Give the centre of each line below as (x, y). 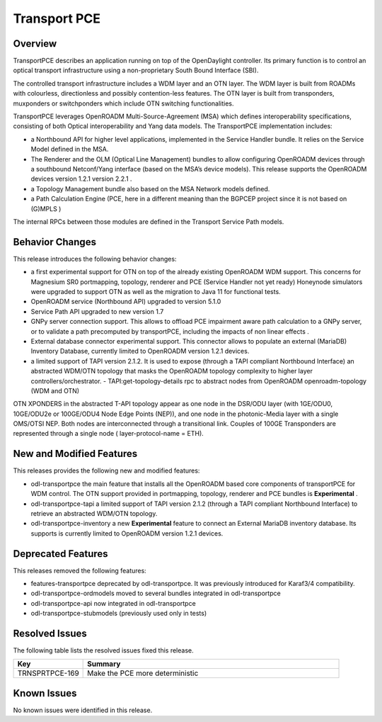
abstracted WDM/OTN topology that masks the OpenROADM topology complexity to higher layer (172, 371)
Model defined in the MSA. (70, 150)
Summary (104, 664)
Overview (35, 44)
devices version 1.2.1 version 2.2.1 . (81, 179)
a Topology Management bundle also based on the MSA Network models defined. (150, 188)
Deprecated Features (61, 554)
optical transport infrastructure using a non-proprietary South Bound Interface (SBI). (136, 70)
